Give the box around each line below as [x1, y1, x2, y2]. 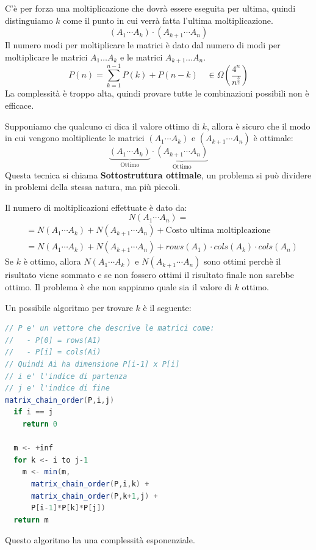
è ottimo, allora [23, 255, 81, 268]
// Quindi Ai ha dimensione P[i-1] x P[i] [5, 359, 180, 369]
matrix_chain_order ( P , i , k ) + [31, 479, 149, 488]
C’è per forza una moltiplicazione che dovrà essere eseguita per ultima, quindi [5, 2, 296, 14]
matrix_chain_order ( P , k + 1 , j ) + [31, 491, 158, 501]
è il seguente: [143, 301, 192, 313]
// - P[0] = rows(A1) [5, 335, 101, 345]
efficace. [5, 98, 34, 111]
